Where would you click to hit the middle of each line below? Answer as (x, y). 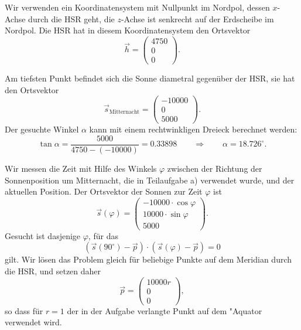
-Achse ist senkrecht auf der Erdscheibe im (197, 18)
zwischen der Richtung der (215, 168)
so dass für (24, 310)
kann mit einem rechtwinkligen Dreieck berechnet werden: (193, 129)
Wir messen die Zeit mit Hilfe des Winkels (81, 168)
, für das (103, 235)
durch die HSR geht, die (71, 18)
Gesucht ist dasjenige (43, 235)
